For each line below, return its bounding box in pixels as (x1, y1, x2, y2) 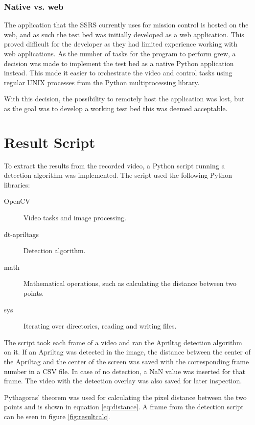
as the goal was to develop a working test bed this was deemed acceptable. (4, 103, 228, 113)
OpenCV (4, 196, 30, 206)
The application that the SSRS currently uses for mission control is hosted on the (4, 20, 249, 30)
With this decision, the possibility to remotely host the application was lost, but (4, 94, 245, 104)
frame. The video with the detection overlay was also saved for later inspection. (4, 376, 242, 386)
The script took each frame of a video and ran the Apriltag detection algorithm (4, 337, 242, 347)
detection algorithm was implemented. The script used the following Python (4, 170, 232, 180)
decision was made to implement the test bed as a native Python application (4, 58, 234, 68)
